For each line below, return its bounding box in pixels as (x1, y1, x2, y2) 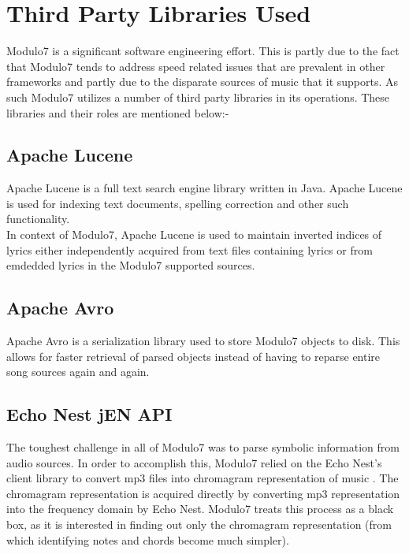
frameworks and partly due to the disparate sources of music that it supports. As (6, 73, 399, 90)
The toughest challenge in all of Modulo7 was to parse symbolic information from (6, 439, 400, 455)
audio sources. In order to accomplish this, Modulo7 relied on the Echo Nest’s (6, 454, 382, 470)
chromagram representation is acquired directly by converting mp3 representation (6, 485, 400, 501)
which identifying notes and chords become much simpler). (6, 531, 289, 548)
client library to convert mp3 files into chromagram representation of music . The (6, 470, 399, 486)
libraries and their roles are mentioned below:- (6, 104, 229, 121)
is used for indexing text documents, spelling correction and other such (6, 195, 349, 211)
